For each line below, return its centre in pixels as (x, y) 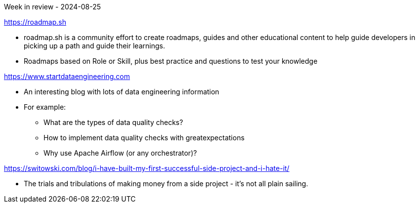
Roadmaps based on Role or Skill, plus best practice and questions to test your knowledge (171, 61)
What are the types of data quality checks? (113, 122)
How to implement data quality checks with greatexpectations (144, 138)
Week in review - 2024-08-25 (52, 7)
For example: (45, 107)
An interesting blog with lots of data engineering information (122, 92)
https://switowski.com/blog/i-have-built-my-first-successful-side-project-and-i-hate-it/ (147, 168)
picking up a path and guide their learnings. (94, 46)
